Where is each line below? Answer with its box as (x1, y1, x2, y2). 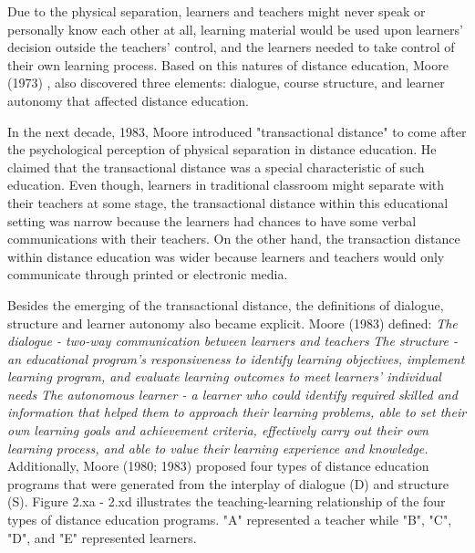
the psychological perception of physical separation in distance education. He (7, 140, 437, 159)
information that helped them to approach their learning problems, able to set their (7, 402, 467, 422)
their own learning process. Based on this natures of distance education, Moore (7, 55, 449, 74)
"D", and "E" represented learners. (7, 527, 197, 547)
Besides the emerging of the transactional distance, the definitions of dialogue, (7, 295, 444, 314)
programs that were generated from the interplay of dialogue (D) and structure (7, 474, 449, 493)
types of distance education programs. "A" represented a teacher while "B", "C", (7, 510, 452, 529)
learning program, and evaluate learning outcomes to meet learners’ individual (7, 367, 441, 386)
